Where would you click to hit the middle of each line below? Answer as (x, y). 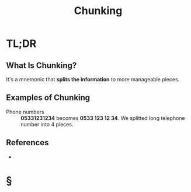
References (27, 143)
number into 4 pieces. (47, 124)
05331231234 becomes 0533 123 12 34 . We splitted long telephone (103, 118)
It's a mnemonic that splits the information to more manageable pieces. (93, 79)
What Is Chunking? (41, 65)
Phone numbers (25, 112)
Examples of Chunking (48, 98)
